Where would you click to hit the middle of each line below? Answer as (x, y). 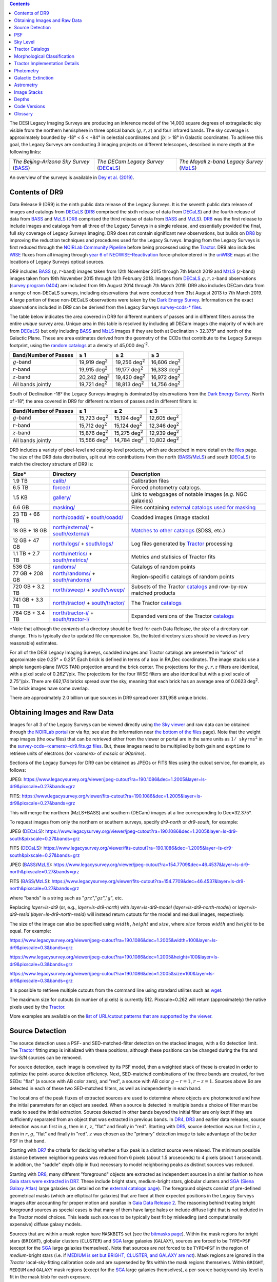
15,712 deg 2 (93, 425)
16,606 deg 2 (166, 362)
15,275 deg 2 (129, 433)
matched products (153, 593)
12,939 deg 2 (164, 433)
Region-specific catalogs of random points (183, 576)
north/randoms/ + (74, 573)
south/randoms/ (72, 579)
